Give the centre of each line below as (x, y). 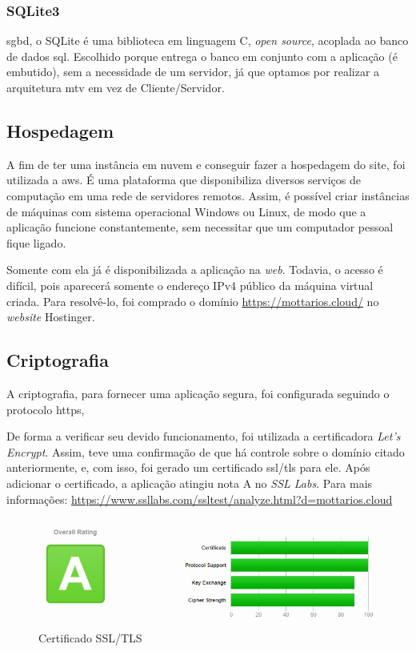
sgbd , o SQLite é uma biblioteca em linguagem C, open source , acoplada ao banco (208, 40)
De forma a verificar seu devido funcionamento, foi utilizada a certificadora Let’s (204, 436)
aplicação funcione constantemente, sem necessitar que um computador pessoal (200, 227)
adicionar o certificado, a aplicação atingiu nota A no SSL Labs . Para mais (190, 483)
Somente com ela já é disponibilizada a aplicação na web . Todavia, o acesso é (195, 270)
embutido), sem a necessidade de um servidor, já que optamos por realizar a (193, 72)
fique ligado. (36, 242)
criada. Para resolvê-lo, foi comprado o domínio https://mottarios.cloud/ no (193, 301)
